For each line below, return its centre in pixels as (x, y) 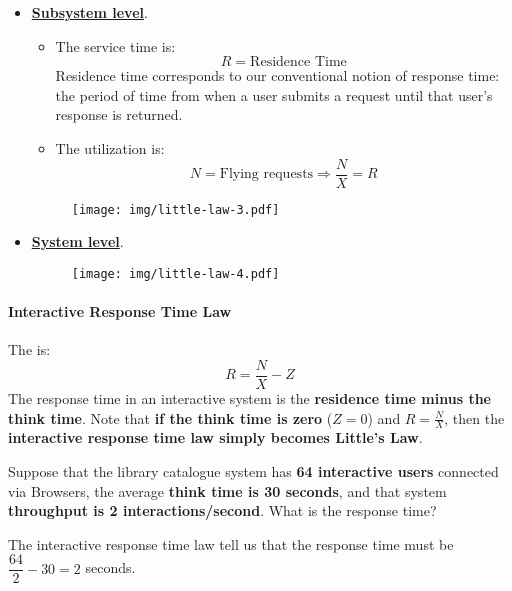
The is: (29, 349)
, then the (474, 417)
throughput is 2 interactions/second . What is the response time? (222, 510)
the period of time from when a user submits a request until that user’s (274, 94)
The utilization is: (110, 147)
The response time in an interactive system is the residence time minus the (249, 397)
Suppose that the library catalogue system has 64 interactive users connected (253, 471)
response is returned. (119, 114)
